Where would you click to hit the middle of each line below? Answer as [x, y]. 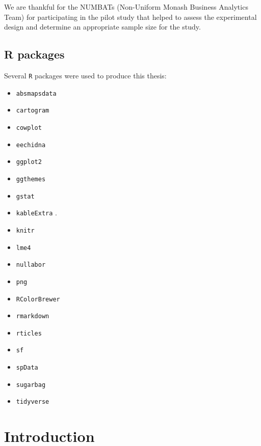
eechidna [31, 145]
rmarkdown [33, 316]
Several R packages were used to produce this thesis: [85, 75]
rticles [29, 333]
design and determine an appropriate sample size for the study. [102, 27]
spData [27, 368]
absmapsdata [36, 93]
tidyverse [33, 402]
